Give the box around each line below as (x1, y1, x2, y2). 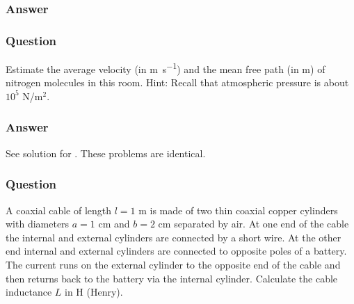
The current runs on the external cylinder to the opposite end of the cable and (6, 257, 341, 271)
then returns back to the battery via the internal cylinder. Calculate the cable (6, 271, 338, 285)
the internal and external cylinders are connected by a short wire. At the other (6, 230, 341, 244)
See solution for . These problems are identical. (6, 145, 206, 160)
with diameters (6, 216, 70, 231)
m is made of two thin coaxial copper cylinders (138, 202, 338, 217)
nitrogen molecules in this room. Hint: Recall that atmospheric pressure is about (6, 75, 349, 90)
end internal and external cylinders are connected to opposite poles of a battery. (6, 243, 347, 258)
